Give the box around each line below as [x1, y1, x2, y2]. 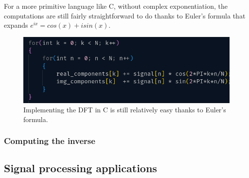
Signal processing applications [4, 160, 157, 175]
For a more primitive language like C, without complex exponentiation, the [4, 1, 228, 11]
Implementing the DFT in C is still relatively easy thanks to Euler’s [23, 105, 226, 115]
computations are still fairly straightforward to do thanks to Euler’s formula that [4, 10, 246, 20]
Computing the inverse [4, 135, 95, 147]
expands [4, 20, 28, 30]
